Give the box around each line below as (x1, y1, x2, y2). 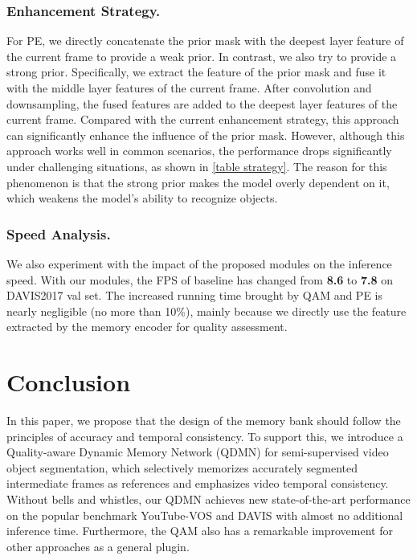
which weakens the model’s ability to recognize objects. (6, 190, 278, 206)
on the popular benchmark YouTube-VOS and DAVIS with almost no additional (6, 506, 403, 523)
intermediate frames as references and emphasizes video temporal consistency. (6, 475, 389, 492)
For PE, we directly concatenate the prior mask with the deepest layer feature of (6, 32, 404, 49)
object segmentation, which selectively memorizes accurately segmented (6, 459, 358, 476)
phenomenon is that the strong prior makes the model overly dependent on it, (6, 174, 390, 190)
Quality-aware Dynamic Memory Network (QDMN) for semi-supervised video (6, 444, 389, 460)
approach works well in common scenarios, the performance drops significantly (6, 142, 392, 159)
